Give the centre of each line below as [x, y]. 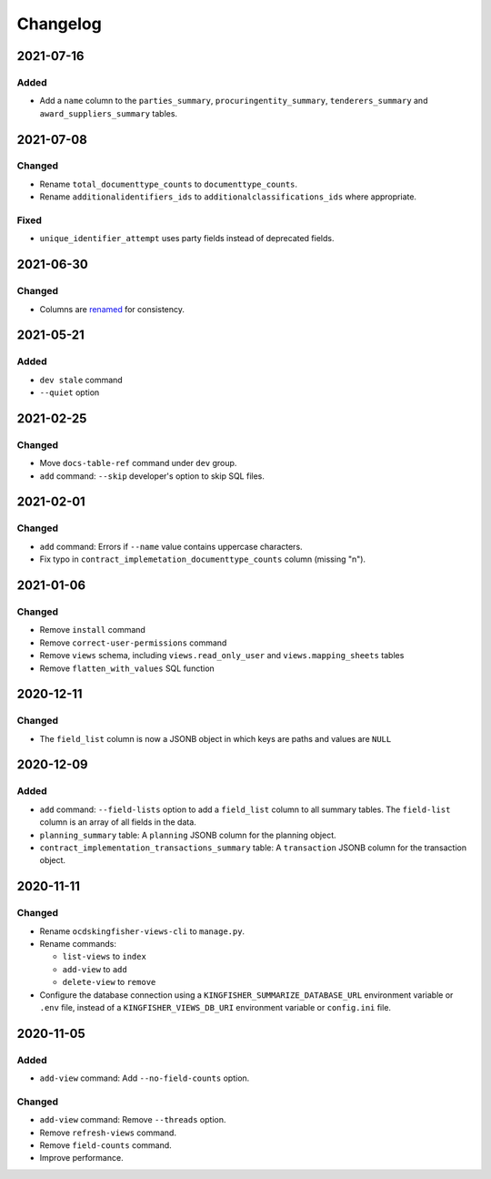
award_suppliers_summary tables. [108, 113]
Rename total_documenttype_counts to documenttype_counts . [169, 184]
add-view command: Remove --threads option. [133, 1120]
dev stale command [81, 380]
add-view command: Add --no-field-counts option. [145, 1078]
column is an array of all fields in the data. [118, 822]
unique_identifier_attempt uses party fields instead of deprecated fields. [187, 239]
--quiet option [70, 392]
